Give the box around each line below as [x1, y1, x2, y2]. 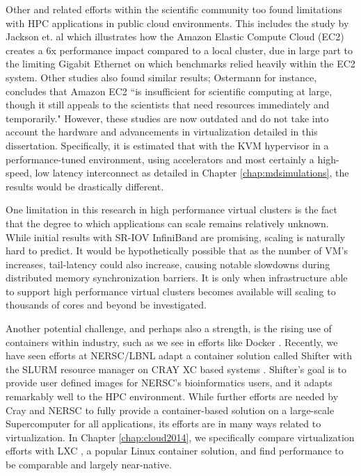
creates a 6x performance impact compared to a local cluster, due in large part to [6, 42, 353, 57]
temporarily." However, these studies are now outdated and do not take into [6, 110, 329, 125]
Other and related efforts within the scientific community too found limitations [6, 2, 342, 16]
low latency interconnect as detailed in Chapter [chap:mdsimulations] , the [35, 165, 349, 180]
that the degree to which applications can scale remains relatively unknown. [6, 215, 329, 230]
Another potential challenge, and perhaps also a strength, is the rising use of [6, 321, 332, 336]
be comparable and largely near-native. [6, 457, 172, 471]
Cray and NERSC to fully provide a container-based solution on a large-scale [6, 402, 335, 417]
